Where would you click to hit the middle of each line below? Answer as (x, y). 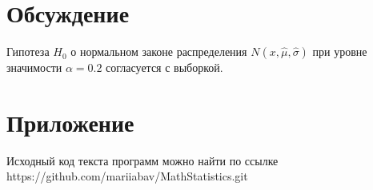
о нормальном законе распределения (159, 51)
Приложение (70, 122)
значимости (34, 67)
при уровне (340, 51)
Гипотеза (28, 51)
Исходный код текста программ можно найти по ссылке (142, 160)
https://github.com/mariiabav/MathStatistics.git (127, 176)
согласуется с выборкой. (164, 67)
